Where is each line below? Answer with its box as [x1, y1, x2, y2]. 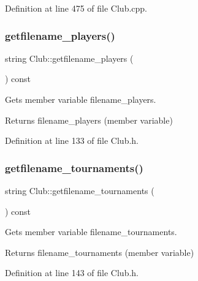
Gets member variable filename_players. [5, 93, 156, 105]
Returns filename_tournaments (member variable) [5, 245, 194, 258]
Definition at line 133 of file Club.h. [5, 134, 139, 147]
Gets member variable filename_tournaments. [5, 225, 177, 238]
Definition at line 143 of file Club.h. [5, 266, 139, 279]
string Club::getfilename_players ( [5, 51, 134, 64]
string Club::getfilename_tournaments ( [5, 184, 154, 197]
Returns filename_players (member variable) [5, 113, 173, 126]
